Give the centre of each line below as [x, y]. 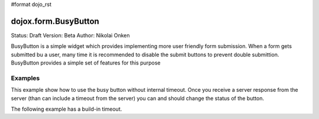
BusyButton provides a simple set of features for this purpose [86, 63]
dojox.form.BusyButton [55, 21]
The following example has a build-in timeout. [66, 109]
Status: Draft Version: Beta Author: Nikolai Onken [70, 35]
